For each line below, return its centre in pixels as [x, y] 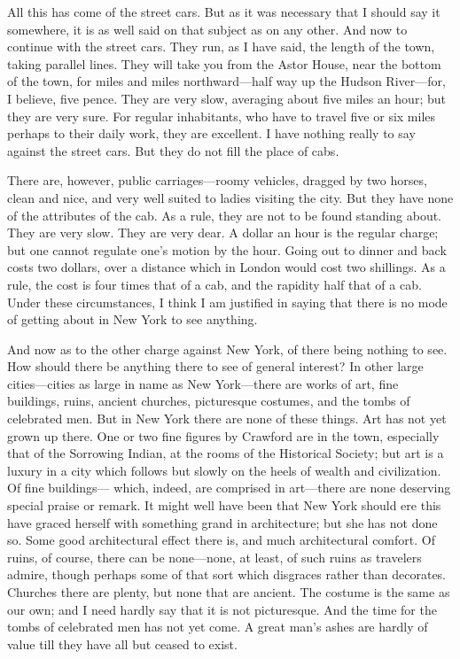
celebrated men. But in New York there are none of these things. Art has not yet [227, 419]
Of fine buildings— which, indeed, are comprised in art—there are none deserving [229, 488]
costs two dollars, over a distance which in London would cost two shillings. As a [226, 267]
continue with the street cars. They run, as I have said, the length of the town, [221, 47]
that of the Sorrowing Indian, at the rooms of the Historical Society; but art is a [226, 453]
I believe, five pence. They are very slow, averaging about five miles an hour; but [226, 98]
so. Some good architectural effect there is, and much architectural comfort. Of [221, 540]
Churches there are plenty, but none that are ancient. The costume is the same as [229, 592]
